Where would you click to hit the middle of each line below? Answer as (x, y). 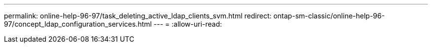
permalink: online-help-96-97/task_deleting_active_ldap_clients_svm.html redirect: (138, 16)
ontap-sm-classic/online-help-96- (329, 16)
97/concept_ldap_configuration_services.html (78, 24)
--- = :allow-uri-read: (188, 24)
